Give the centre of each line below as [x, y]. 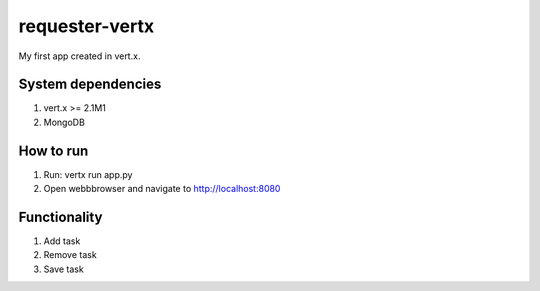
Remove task [70, 255]
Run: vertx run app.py [88, 174]
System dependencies [90, 84]
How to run [53, 150]
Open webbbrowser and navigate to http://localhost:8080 [162, 189]
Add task [62, 241]
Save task [63, 269]
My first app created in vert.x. [79, 56]
